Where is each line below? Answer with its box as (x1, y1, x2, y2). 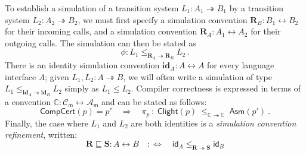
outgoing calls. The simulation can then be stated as (5, 36, 196, 49)
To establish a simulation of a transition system (5, 2, 179, 14)
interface (5, 70, 36, 83)
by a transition (229, 2, 284, 14)
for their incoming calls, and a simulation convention (5, 25, 197, 37)
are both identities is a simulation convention (131, 116, 296, 129)
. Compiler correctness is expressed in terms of (131, 82, 301, 94)
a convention (5, 95, 51, 107)
